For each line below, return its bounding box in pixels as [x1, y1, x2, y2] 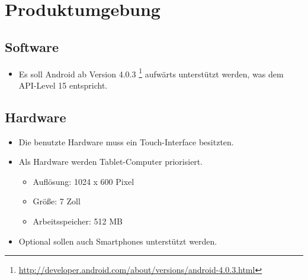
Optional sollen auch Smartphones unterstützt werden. [18, 235, 217, 247]
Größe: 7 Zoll [33, 195, 81, 207]
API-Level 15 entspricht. [18, 79, 108, 91]
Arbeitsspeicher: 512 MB [33, 215, 123, 227]
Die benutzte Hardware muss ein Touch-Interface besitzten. [18, 135, 234, 148]
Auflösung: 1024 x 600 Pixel [33, 175, 134, 187]
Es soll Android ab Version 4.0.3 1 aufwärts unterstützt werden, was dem [18, 66, 284, 80]
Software [5, 37, 59, 56]
